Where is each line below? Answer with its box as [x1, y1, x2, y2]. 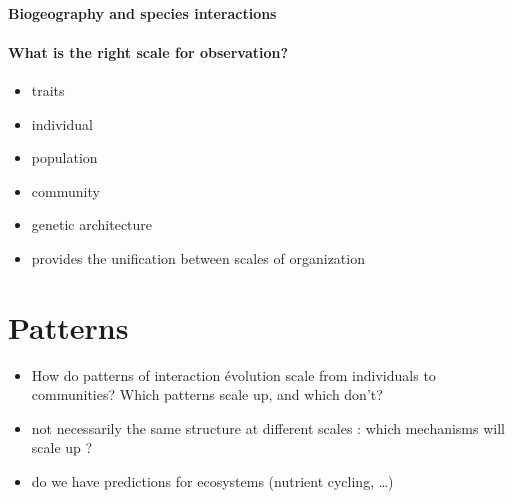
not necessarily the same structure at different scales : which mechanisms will [31, 417, 505, 438]
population [31, 147, 98, 168]
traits [31, 79, 65, 100]
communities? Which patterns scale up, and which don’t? [31, 384, 383, 405]
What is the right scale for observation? [8, 41, 289, 62]
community [31, 180, 100, 201]
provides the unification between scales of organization [31, 247, 365, 268]
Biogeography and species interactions [8, 2, 277, 23]
